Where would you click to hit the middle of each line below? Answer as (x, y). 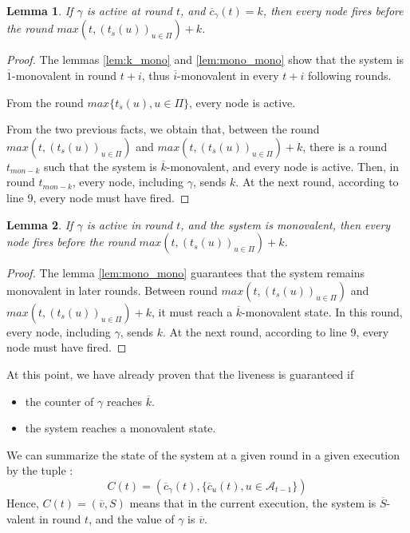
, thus (156, 76)
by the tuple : (40, 470)
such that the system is (100, 166)
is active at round (129, 10)
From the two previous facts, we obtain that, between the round (163, 129)
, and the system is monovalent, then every (286, 224)
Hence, (23, 502)
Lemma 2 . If (40, 224)
